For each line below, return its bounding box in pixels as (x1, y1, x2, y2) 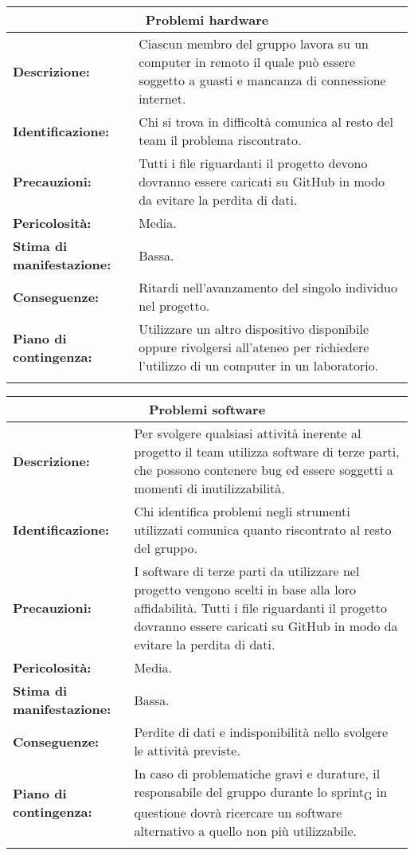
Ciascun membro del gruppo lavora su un (139, 34, 369, 53)
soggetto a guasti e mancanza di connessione (139, 71, 386, 89)
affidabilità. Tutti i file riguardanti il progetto (134, 598, 387, 617)
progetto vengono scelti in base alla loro (134, 580, 356, 598)
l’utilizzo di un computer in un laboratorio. (139, 356, 379, 375)
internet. (139, 89, 186, 108)
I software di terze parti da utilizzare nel (134, 562, 360, 580)
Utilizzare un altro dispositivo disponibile (139, 320, 369, 338)
